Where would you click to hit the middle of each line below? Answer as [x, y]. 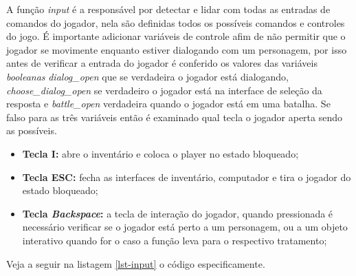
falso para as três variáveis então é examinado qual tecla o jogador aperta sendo [174, 117]
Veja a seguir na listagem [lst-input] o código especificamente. [136, 263]
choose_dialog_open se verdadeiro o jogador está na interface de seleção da [164, 90]
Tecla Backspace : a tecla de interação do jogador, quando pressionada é [178, 213]
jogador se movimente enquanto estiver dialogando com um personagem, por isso [177, 49]
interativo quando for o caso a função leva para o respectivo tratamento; [175, 240]
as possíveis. [32, 130]
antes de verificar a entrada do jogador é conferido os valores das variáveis [162, 63]
